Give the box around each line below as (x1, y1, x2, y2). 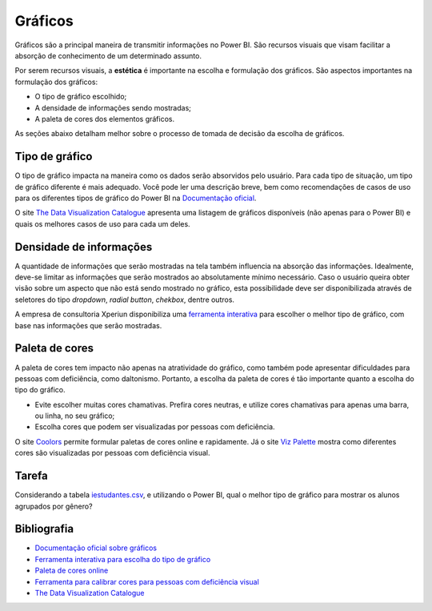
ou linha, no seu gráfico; (34, 411, 115, 420)
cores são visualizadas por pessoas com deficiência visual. (14, 448, 210, 458)
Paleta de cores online (34, 565, 109, 576)
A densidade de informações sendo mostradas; (34, 103, 192, 112)
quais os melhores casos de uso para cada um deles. (14, 219, 191, 228)
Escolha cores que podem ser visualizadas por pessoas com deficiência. (34, 422, 275, 432)
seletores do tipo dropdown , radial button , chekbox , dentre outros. (14, 295, 235, 304)
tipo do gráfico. (14, 385, 66, 395)
